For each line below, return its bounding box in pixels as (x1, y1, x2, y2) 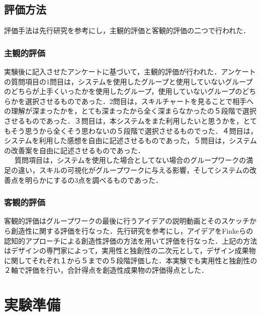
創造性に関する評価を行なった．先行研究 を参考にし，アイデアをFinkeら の (11, 225, 253, 236)
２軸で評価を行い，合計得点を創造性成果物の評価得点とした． (4, 265, 208, 275)
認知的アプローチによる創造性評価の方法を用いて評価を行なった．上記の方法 (4, 235, 257, 246)
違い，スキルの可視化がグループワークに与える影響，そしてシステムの (18, 164, 249, 175)
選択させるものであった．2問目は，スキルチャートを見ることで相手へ (25, 95, 254, 106)
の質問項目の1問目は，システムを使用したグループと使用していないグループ (4, 76, 253, 86)
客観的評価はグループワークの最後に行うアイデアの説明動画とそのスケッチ (4, 216, 250, 226)
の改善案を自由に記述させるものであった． (4, 145, 145, 155)
